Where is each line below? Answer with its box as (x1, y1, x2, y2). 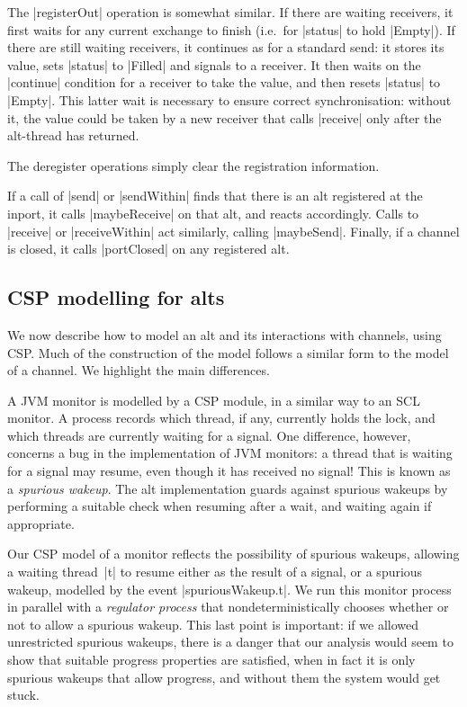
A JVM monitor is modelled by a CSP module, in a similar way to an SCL (7, 390, 420, 409)
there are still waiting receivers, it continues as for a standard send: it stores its (7, 38, 445, 57)
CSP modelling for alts (7, 283, 225, 311)
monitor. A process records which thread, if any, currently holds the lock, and (7, 408, 436, 427)
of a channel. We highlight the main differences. (7, 361, 270, 380)
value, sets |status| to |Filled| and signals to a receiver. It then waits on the (7, 55, 421, 74)
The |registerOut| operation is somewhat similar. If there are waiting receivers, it (7, 3, 454, 21)
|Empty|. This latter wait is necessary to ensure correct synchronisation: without (7, 90, 452, 109)
